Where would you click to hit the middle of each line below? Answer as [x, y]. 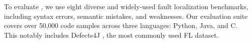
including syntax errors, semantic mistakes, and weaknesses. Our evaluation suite [126, 16]
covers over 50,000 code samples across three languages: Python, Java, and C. [121, 25]
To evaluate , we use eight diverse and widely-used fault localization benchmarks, [126, 6]
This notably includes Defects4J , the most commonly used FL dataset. [112, 35]
